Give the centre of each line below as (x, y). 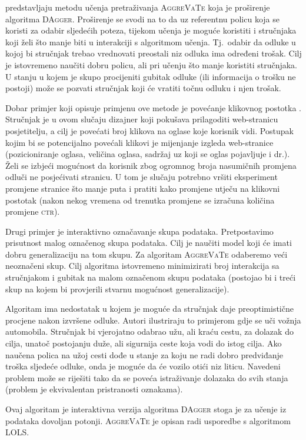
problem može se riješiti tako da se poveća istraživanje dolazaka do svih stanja (147, 377)
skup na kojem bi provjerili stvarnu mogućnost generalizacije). (117, 289)
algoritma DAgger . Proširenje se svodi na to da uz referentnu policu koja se (142, 19)
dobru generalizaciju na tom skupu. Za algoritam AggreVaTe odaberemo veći (147, 254)
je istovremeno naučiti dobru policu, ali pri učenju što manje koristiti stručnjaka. (152, 64)
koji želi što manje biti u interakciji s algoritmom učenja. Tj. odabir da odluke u (151, 41)
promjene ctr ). (33, 211)
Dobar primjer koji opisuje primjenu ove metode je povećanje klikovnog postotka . (153, 107)
